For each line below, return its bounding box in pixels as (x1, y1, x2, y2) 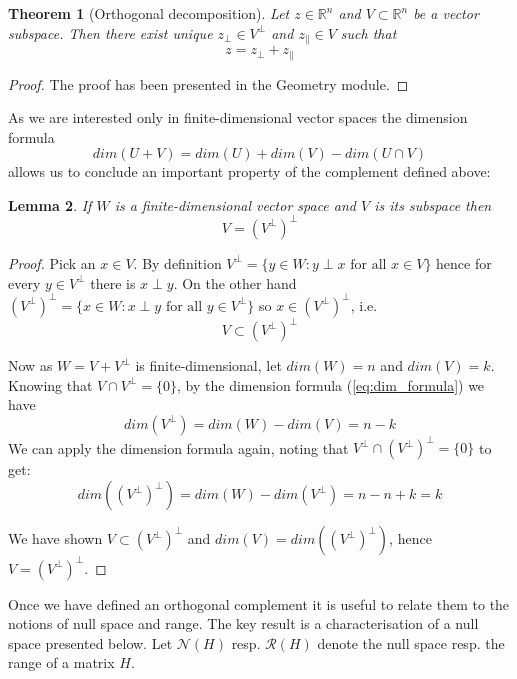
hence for (436, 252, 492, 273)
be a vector (413, 3, 479, 23)
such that (340, 22, 397, 43)
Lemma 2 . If (8, 194, 92, 215)
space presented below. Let (8, 632, 173, 653)
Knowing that (8, 374, 93, 395)
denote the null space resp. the (317, 632, 505, 653)
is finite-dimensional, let (135, 355, 282, 376)
